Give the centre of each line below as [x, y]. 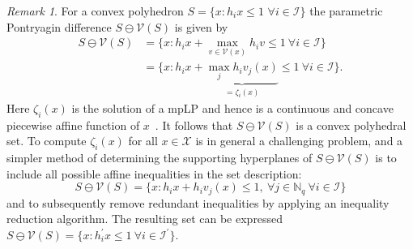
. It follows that [194, 124]
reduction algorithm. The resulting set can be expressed [145, 219]
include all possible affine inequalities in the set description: [154, 173]
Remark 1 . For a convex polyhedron [95, 11]
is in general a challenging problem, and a [299, 141]
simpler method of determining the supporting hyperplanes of [160, 158]
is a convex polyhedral [351, 124]
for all [143, 141]
